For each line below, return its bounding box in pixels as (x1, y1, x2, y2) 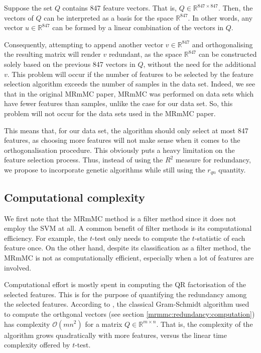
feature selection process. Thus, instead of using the (4, 154, 163, 165)
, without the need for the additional (143, 58, 256, 69)
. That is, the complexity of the (156, 318, 253, 329)
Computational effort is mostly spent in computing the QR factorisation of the (4, 279, 246, 290)
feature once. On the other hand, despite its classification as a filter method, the (4, 242, 251, 253)
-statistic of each (194, 232, 245, 243)
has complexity (4, 318, 50, 329)
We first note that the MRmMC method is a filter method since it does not (4, 213, 236, 223)
